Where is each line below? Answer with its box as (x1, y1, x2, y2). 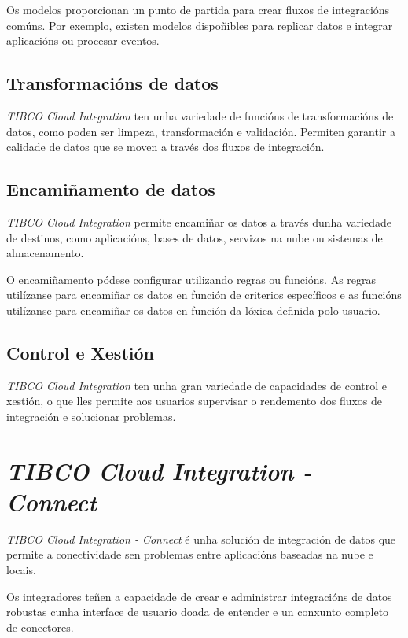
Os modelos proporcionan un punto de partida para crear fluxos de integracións (6, 2, 390, 17)
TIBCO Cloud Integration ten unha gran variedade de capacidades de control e (6, 377, 387, 393)
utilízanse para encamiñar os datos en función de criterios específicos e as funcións (6, 286, 402, 303)
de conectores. (6, 618, 74, 635)
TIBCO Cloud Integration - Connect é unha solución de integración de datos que (6, 530, 396, 547)
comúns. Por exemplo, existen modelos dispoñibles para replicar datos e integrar (6, 17, 393, 33)
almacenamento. (6, 245, 84, 261)
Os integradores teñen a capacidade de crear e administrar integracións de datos (6, 588, 392, 604)
